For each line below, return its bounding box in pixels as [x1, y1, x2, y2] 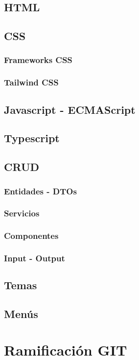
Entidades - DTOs [4, 185, 77, 197]
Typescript [4, 130, 60, 146]
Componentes [4, 230, 59, 242]
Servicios [4, 207, 40, 219]
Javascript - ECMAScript [4, 102, 136, 117]
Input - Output [4, 252, 65, 264]
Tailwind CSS [4, 76, 59, 88]
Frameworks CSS [4, 54, 72, 66]
